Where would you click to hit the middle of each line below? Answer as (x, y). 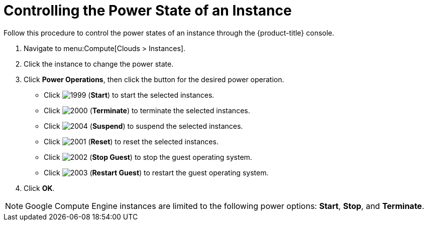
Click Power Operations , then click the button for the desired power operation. (154, 79)
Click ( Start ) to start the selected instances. (129, 95)
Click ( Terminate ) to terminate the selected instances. (147, 110)
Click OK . (39, 188)
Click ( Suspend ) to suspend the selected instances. (143, 126)
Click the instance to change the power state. (99, 64)
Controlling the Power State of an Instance (148, 11)
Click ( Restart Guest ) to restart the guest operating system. (156, 172)
